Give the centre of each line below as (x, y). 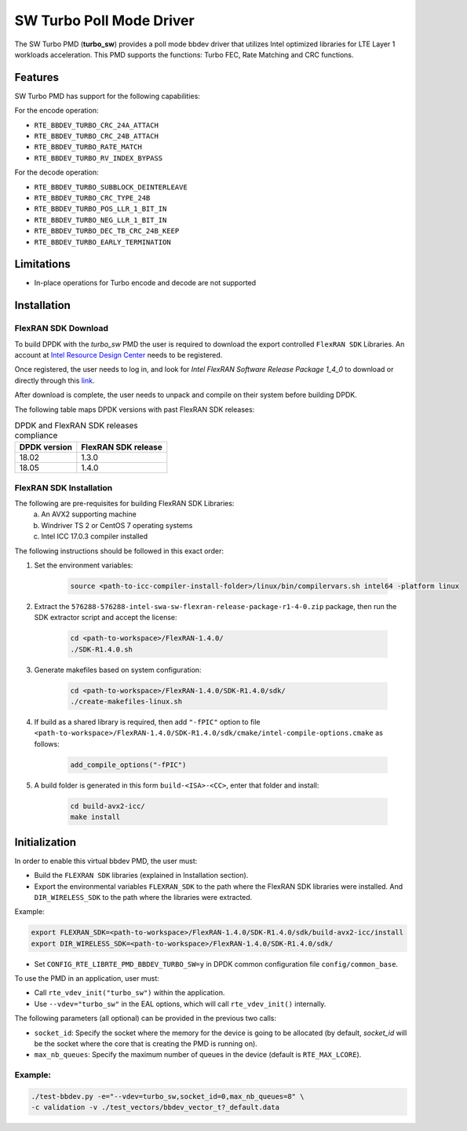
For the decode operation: (57, 172)
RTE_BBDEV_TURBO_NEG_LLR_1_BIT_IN (100, 220)
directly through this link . (55, 380)
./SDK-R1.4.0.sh (102, 649)
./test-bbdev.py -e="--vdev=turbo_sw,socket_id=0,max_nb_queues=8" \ (168, 1096)
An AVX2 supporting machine (89, 514)
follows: (47, 744)
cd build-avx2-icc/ (108, 806)
